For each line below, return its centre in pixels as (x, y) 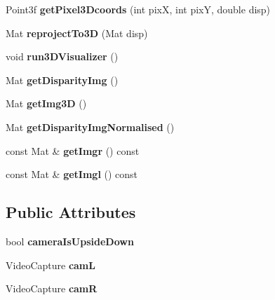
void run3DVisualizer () (62, 56)
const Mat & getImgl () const (72, 174)
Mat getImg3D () (46, 103)
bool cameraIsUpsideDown (70, 241)
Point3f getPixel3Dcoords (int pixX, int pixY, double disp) (138, 9)
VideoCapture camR (52, 288)
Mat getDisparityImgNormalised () (90, 127)
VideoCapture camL (51, 265)
